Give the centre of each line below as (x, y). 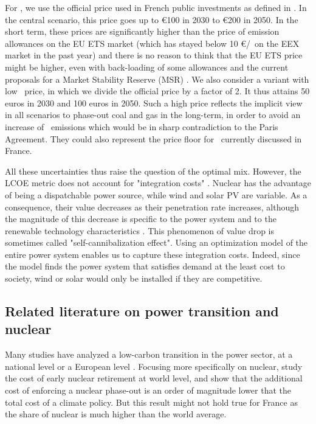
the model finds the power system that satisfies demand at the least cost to (145, 266)
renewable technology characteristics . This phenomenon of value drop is (140, 230)
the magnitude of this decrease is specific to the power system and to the (141, 219)
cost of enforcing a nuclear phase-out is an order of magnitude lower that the (148, 390)
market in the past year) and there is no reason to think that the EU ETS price (154, 55)
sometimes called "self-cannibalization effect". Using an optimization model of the (156, 242)
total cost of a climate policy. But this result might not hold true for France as (151, 402)
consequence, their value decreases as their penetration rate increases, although (152, 207)
